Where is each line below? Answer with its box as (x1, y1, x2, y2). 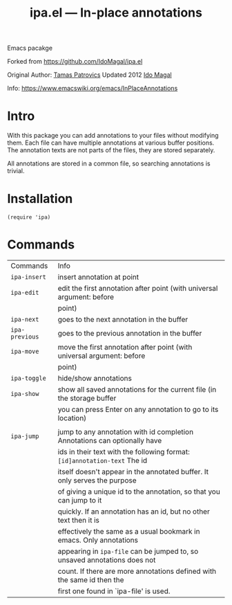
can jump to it (57, 496, 102, 505)
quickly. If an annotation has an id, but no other (57, 507, 211, 516)
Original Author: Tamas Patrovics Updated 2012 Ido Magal (7, 71, 172, 79)
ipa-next (10, 316, 39, 323)
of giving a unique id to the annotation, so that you (57, 487, 221, 496)
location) (57, 413, 87, 423)
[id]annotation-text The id (57, 455, 148, 465)
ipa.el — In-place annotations (30, 5, 202, 21)
